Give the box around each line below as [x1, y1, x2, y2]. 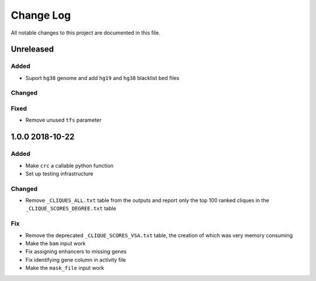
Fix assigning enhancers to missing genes [25, 248, 127, 255]
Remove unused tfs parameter [25, 117, 102, 124]
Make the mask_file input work [25, 265, 105, 272]
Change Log [11, 9, 71, 22]
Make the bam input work [25, 240, 86, 247]
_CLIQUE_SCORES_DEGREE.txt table [25, 205, 116, 212]
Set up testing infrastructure [25, 170, 94, 177]
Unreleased [11, 44, 54, 54]
